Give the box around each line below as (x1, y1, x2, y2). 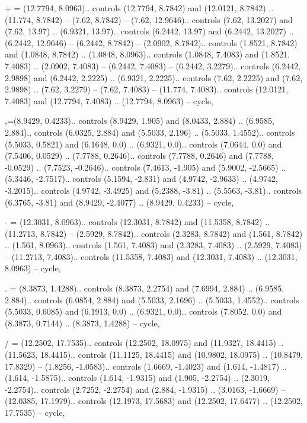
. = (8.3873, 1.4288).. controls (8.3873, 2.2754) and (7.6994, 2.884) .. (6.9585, (5, 282, 284, 294)
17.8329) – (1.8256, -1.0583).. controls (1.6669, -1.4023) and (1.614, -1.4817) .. (5, 360, 287, 372)
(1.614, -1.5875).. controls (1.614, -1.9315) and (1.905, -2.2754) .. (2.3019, (5, 371, 270, 384)
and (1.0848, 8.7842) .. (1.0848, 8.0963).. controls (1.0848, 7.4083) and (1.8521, (5, 48, 290, 60)
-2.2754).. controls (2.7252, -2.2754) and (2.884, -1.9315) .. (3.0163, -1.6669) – (5, 383, 286, 395)
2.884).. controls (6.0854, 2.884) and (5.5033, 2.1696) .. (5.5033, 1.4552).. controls (5, 293, 299, 306)
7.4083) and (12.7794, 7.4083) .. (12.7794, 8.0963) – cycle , (5, 94, 213, 107)
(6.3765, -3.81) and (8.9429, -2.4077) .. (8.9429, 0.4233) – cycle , (5, 196, 234, 208)
